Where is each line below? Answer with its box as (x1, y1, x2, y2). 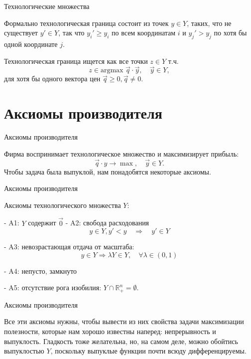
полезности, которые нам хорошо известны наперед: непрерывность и (4, 326, 216, 336)
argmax (100, 67, 124, 74)
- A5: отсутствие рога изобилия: (4, 282, 102, 293)
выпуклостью (4, 346, 44, 356)
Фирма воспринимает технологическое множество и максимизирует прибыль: (4, 148, 239, 159)
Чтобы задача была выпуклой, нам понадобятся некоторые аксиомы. (4, 166, 211, 177)
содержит (28, 217, 56, 228)
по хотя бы (214, 27, 247, 38)
